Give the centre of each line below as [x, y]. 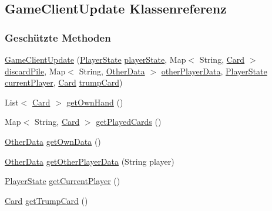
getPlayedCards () [129, 122]
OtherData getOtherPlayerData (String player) [90, 161]
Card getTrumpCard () [46, 200]
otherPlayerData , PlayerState [214, 71]
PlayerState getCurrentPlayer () [63, 181]
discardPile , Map [35, 71]
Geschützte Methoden [58, 37]
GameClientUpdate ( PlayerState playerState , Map [95, 59]
